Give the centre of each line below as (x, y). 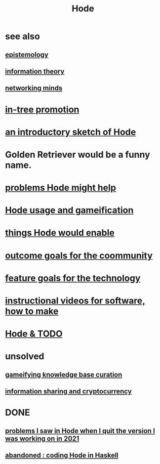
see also (23, 36)
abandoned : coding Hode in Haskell (62, 455)
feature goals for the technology (73, 278)
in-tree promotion (42, 109)
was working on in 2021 (42, 439)
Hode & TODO (34, 334)
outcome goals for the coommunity (79, 255)
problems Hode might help (60, 188)
